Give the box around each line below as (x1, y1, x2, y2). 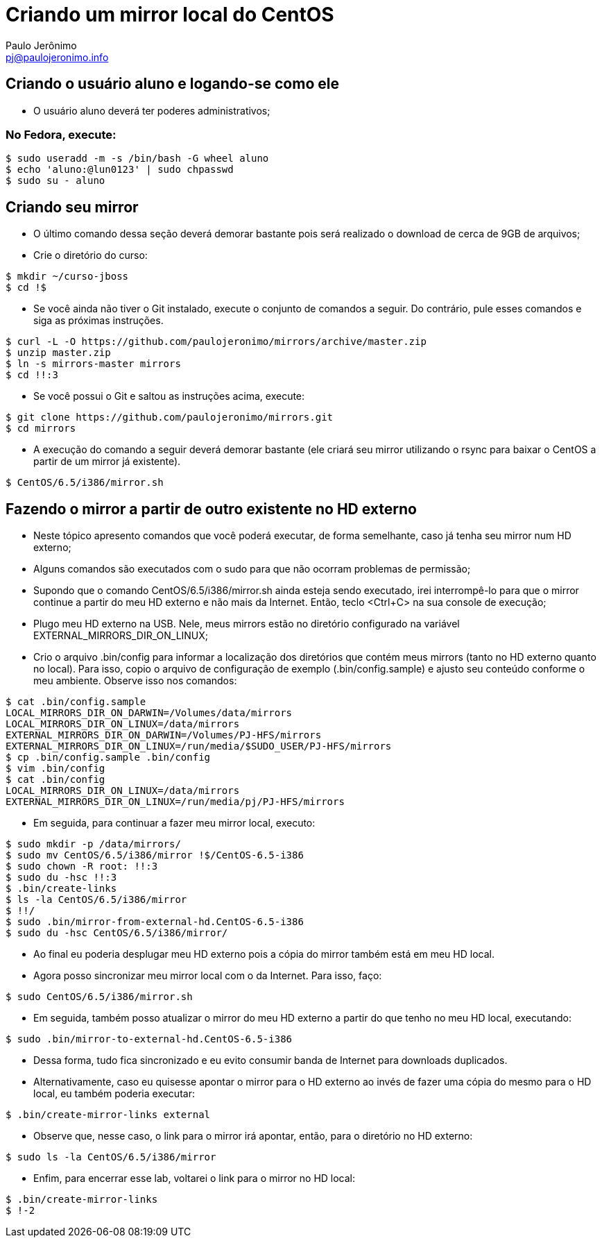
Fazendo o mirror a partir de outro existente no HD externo (6, 500, 417, 518)
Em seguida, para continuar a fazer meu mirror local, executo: (33, 817, 316, 829)
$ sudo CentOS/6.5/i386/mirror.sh (6, 991, 193, 1003)
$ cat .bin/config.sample (6, 696, 146, 708)
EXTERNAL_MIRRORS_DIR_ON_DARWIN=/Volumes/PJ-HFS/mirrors (6, 729, 322, 741)
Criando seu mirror (6, 198, 139, 216)
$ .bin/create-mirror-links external (6, 1109, 211, 1121)
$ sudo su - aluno (6, 175, 105, 187)
